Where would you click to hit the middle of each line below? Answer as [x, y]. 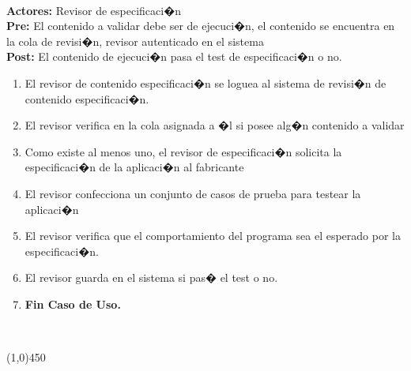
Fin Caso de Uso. [73, 304]
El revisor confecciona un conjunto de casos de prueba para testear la [193, 193]
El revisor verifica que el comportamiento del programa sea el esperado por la [213, 236]
